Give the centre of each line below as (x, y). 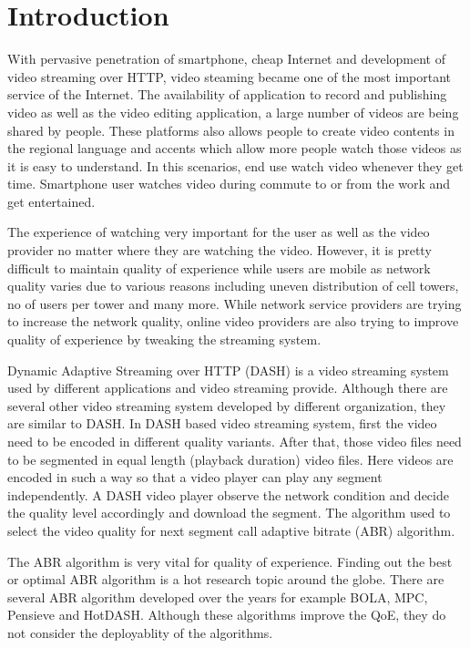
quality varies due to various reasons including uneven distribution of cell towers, (233, 286)
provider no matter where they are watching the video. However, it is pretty (220, 250)
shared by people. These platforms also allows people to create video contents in (231, 130)
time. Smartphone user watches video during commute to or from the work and (229, 184)
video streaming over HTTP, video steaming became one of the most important (230, 76)
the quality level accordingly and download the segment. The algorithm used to (229, 513)
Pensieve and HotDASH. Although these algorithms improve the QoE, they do (227, 615)
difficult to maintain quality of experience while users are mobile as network (219, 267)
